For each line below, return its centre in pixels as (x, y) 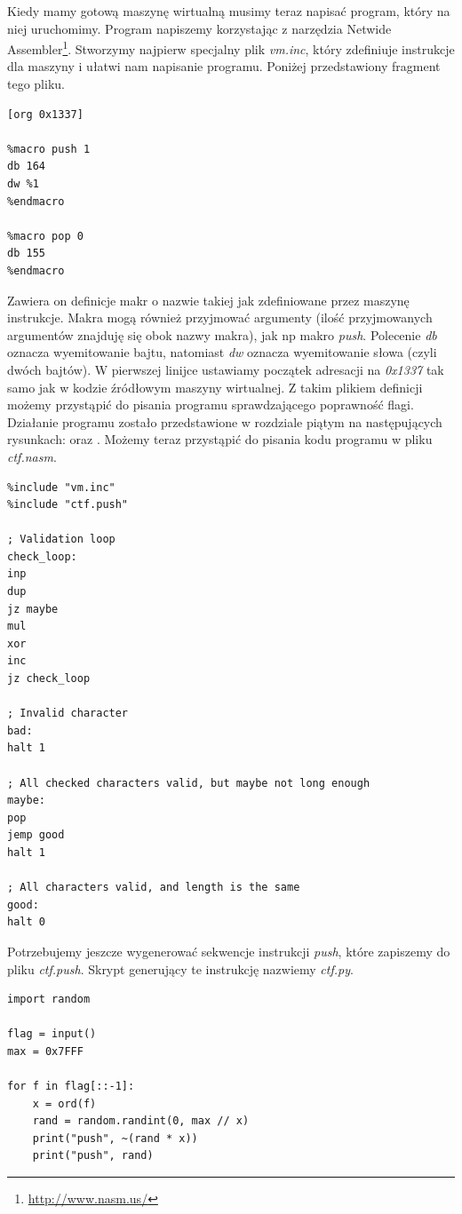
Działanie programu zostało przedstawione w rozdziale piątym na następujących (225, 421)
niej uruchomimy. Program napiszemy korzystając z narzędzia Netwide (199, 28)
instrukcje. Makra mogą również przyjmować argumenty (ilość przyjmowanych (220, 317)
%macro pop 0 (45, 236)
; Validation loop (61, 540)
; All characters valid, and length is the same (154, 888)
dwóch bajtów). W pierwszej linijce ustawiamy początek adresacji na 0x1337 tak (226, 369)
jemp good (36, 835)
